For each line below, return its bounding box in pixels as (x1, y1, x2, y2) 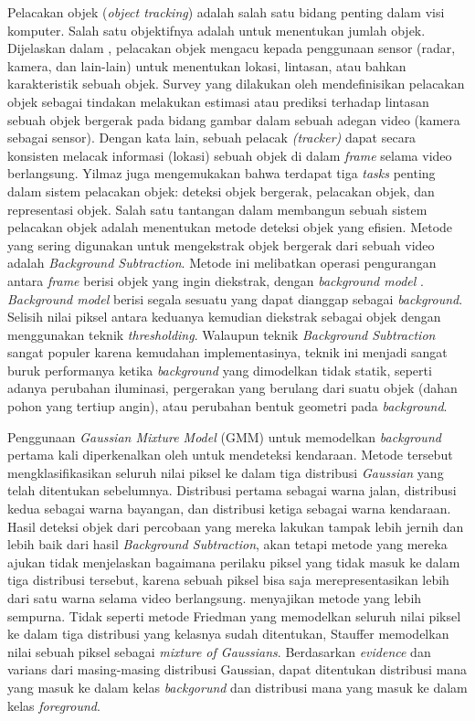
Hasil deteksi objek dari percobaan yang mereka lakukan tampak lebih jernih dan (7, 516, 464, 535)
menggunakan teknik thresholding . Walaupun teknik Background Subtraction (7, 324, 436, 344)
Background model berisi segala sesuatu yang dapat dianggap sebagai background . (7, 289, 463, 308)
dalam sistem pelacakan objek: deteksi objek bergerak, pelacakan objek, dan (7, 181, 435, 200)
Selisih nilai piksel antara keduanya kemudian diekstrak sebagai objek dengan (7, 307, 441, 326)
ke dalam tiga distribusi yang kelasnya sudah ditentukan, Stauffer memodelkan (7, 624, 449, 643)
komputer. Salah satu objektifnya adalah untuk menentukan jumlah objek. (7, 20, 426, 39)
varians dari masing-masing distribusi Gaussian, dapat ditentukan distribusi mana (7, 660, 468, 679)
